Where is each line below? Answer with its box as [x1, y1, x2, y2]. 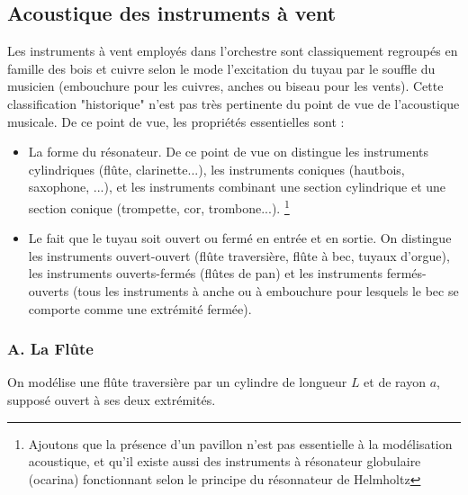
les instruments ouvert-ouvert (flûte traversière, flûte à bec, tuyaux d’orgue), [28, 246, 450, 265]
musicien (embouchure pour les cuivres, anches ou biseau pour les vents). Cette [7, 76, 444, 95]
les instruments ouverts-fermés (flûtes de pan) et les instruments [28, 264, 382, 283]
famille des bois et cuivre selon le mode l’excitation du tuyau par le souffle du [7, 58, 436, 77]
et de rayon [364, 373, 426, 391]
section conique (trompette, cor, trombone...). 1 [28, 195, 290, 217]
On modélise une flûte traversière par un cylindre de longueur [7, 373, 347, 391]
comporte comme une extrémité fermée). [28, 299, 252, 318]
